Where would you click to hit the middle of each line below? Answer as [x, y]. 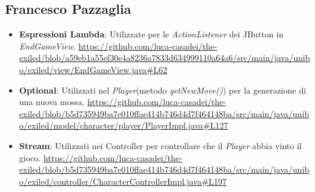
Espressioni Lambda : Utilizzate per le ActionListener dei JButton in [151, 34]
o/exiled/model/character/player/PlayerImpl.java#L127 [124, 125]
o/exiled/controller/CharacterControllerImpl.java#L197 [123, 181]
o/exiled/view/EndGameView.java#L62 [93, 69]
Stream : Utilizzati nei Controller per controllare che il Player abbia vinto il [160, 145]
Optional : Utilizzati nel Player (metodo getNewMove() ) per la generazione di [163, 90]
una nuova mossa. [52, 102]
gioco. [30, 157]
